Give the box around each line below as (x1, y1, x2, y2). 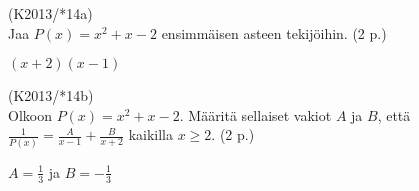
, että (377, 104, 411, 125)
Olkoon (8, 104, 52, 125)
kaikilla (128, 124, 173, 145)
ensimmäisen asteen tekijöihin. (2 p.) (161, 22, 387, 43)
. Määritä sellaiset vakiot (179, 104, 332, 125)
